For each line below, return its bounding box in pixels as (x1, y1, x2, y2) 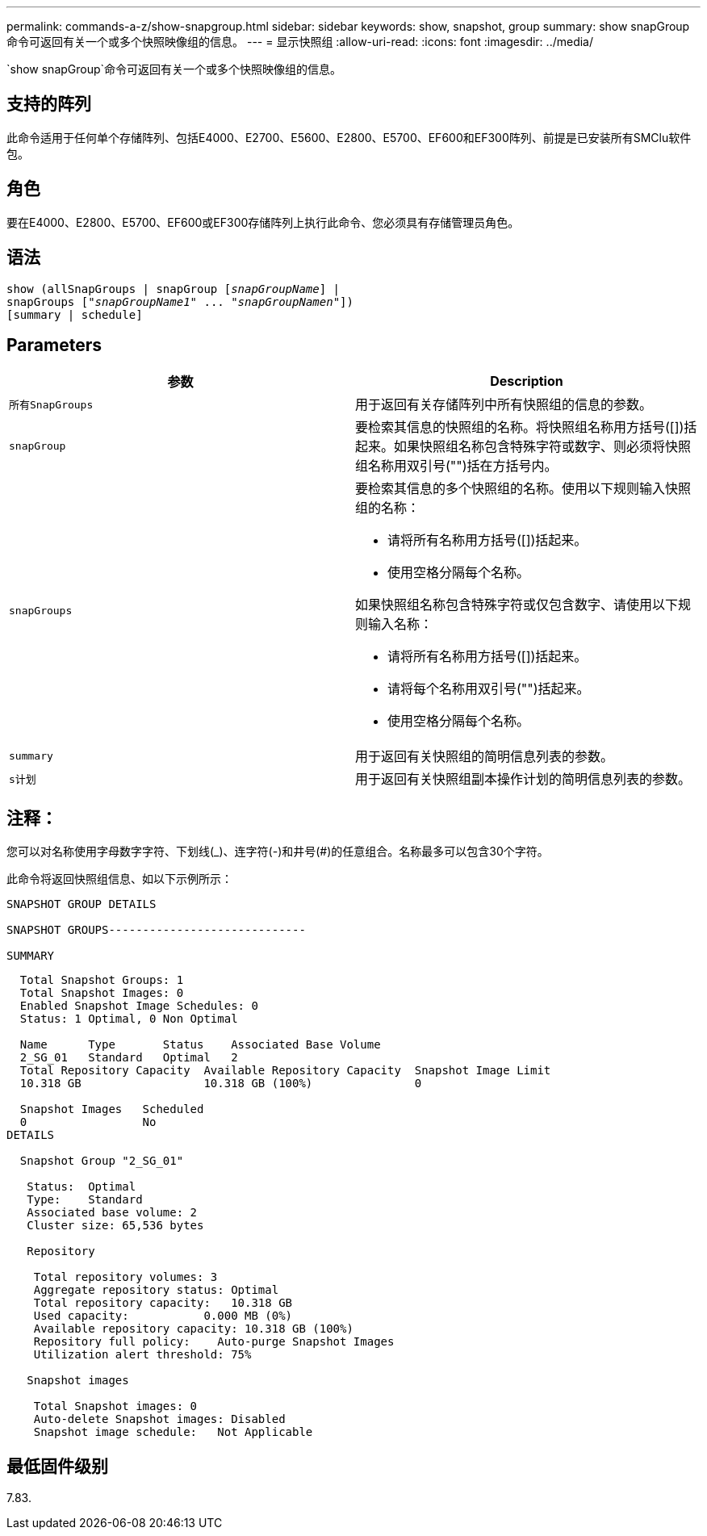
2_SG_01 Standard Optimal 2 (19, 1051, 238, 1065)
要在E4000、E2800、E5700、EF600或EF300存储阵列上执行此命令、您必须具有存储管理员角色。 (6, 215, 520, 229)
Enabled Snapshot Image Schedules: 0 (19, 999, 258, 1013)
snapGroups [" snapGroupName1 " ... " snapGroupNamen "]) (6, 295, 353, 308)
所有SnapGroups (9, 398, 94, 411)
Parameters (6, 334, 102, 355)
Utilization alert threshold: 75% (33, 1348, 252, 1362)
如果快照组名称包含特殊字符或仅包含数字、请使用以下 (355, 596, 679, 613)
